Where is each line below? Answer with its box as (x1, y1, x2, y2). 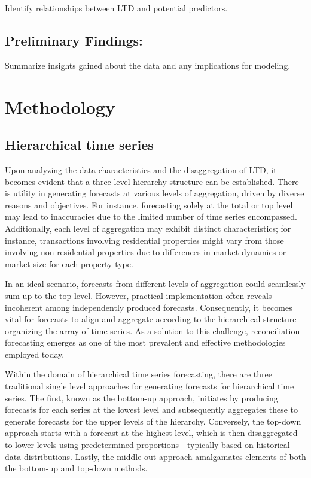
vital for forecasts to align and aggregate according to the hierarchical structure (5, 313, 297, 325)
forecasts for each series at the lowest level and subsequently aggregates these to (5, 403, 298, 416)
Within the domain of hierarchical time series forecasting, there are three (5, 368, 272, 380)
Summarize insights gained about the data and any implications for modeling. (5, 59, 291, 71)
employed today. (5, 347, 65, 360)
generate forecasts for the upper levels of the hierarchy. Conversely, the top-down (5, 415, 301, 427)
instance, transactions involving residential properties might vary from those (5, 234, 284, 246)
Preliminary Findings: (5, 31, 143, 49)
